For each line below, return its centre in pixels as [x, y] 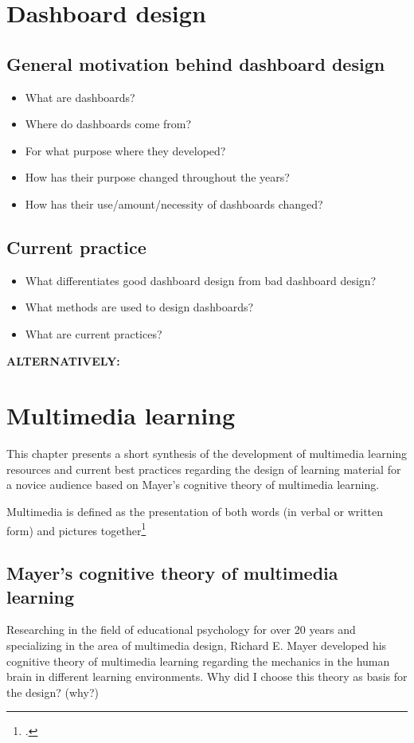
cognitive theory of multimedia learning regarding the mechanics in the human [198, 661]
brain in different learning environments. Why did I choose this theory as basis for [207, 677]
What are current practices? [94, 333]
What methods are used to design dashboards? [139, 307]
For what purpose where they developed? [125, 150]
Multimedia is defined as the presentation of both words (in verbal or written [195, 512]
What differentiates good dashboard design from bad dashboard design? [201, 280]
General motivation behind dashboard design [196, 63]
